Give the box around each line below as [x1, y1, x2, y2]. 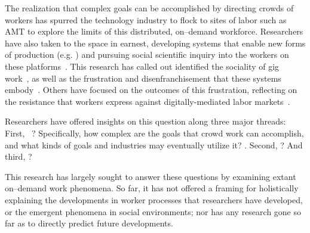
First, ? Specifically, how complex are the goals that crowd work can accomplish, [5, 126, 304, 139]
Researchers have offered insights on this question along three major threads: [5, 115, 286, 128]
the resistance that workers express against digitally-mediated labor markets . [5, 95, 290, 107]
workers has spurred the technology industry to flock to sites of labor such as [5, 13, 287, 26]
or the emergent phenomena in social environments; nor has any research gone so [5, 205, 302, 218]
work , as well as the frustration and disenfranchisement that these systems [5, 72, 281, 84]
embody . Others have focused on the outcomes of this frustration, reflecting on [5, 83, 297, 96]
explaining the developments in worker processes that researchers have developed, [5, 193, 303, 206]
